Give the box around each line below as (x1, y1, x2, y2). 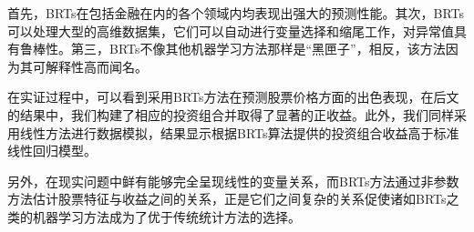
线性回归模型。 (7, 141, 97, 160)
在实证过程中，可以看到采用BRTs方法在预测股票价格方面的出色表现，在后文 (7, 87, 459, 106)
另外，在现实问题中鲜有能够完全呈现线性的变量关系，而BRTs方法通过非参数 (7, 171, 459, 190)
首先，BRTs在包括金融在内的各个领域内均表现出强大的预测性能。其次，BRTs (7, 4, 465, 22)
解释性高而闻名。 (45, 56, 148, 76)
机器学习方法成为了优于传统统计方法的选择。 (32, 207, 301, 226)
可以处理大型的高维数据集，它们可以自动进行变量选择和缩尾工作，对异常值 (7, 21, 454, 40)
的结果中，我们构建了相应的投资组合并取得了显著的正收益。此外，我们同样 (7, 105, 454, 124)
